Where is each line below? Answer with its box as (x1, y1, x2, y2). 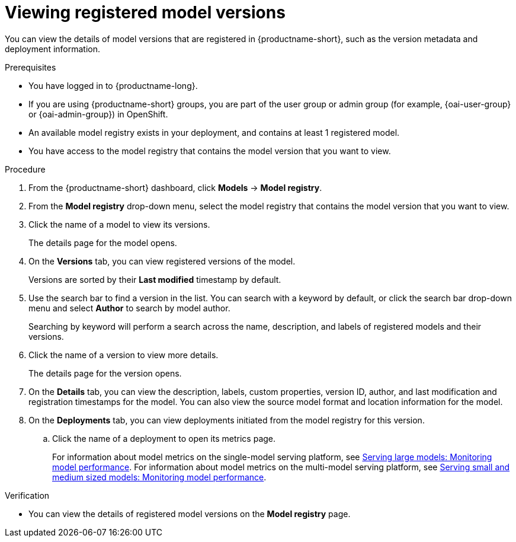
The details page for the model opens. (28, 237, 177, 248)
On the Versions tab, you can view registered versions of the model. (28, 256, 296, 266)
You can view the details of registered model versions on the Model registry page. (28, 508, 351, 519)
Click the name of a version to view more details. (28, 349, 219, 360)
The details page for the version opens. (28, 368, 182, 378)
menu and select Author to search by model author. (28, 302, 230, 313)
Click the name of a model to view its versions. (28, 219, 210, 229)
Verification (5, 490, 50, 500)
